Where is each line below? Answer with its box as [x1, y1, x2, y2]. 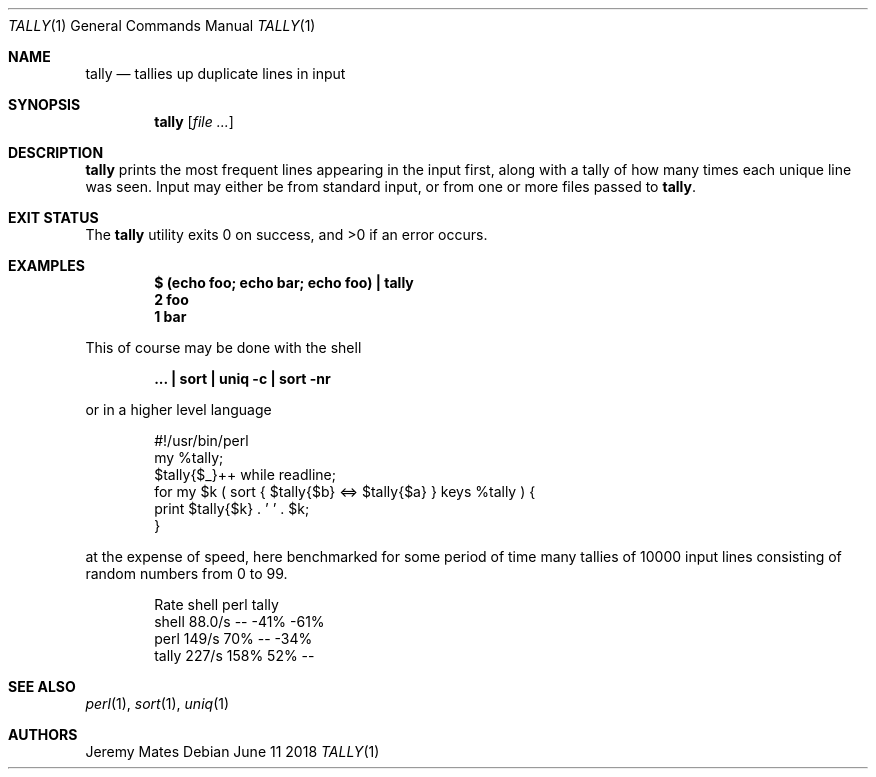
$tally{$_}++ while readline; [154, 466, 336, 483]
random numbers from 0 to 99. [85, 565, 288, 582]
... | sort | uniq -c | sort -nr [154, 370, 331, 387]
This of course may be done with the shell [85, 339, 362, 356]
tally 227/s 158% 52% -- [154, 647, 315, 664]
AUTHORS [8, 726, 78, 743]
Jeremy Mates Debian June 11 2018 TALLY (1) [85, 743, 380, 760]
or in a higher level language [85, 401, 272, 418]
